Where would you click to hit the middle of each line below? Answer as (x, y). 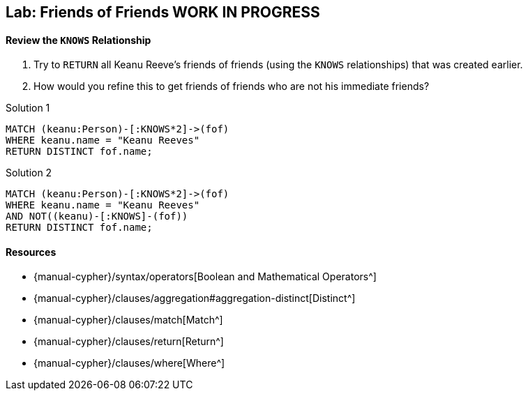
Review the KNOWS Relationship (78, 40)
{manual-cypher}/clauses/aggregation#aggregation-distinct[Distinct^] (195, 298)
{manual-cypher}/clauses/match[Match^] (128, 320)
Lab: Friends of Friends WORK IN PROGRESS (163, 12)
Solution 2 (29, 173)
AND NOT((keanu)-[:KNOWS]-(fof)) (97, 216)
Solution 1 (28, 108)
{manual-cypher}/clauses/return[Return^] (129, 342)
